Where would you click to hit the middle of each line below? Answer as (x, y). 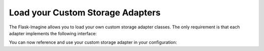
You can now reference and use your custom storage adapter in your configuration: (93, 42)
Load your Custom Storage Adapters (85, 13)
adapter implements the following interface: (53, 33)
